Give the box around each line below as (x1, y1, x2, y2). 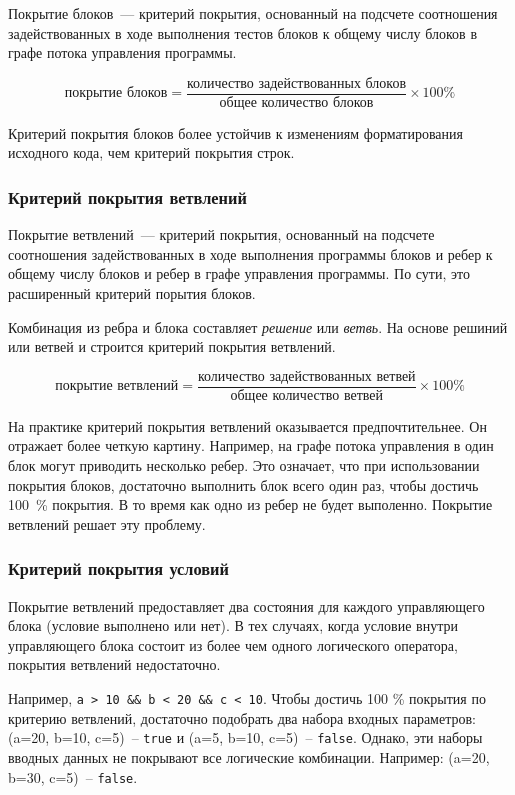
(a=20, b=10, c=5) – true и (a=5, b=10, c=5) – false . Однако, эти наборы (8, 727, 483, 748)
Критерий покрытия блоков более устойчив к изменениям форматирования (8, 122, 463, 143)
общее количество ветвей (230, 388, 384, 403)
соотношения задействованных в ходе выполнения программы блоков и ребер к (8, 243, 493, 264)
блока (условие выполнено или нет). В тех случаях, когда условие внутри (8, 615, 458, 636)
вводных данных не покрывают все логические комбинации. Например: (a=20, (8, 746, 490, 767)
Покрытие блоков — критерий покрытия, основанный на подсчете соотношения (8, 3, 498, 23)
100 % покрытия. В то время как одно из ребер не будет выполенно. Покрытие (8, 494, 493, 515)
